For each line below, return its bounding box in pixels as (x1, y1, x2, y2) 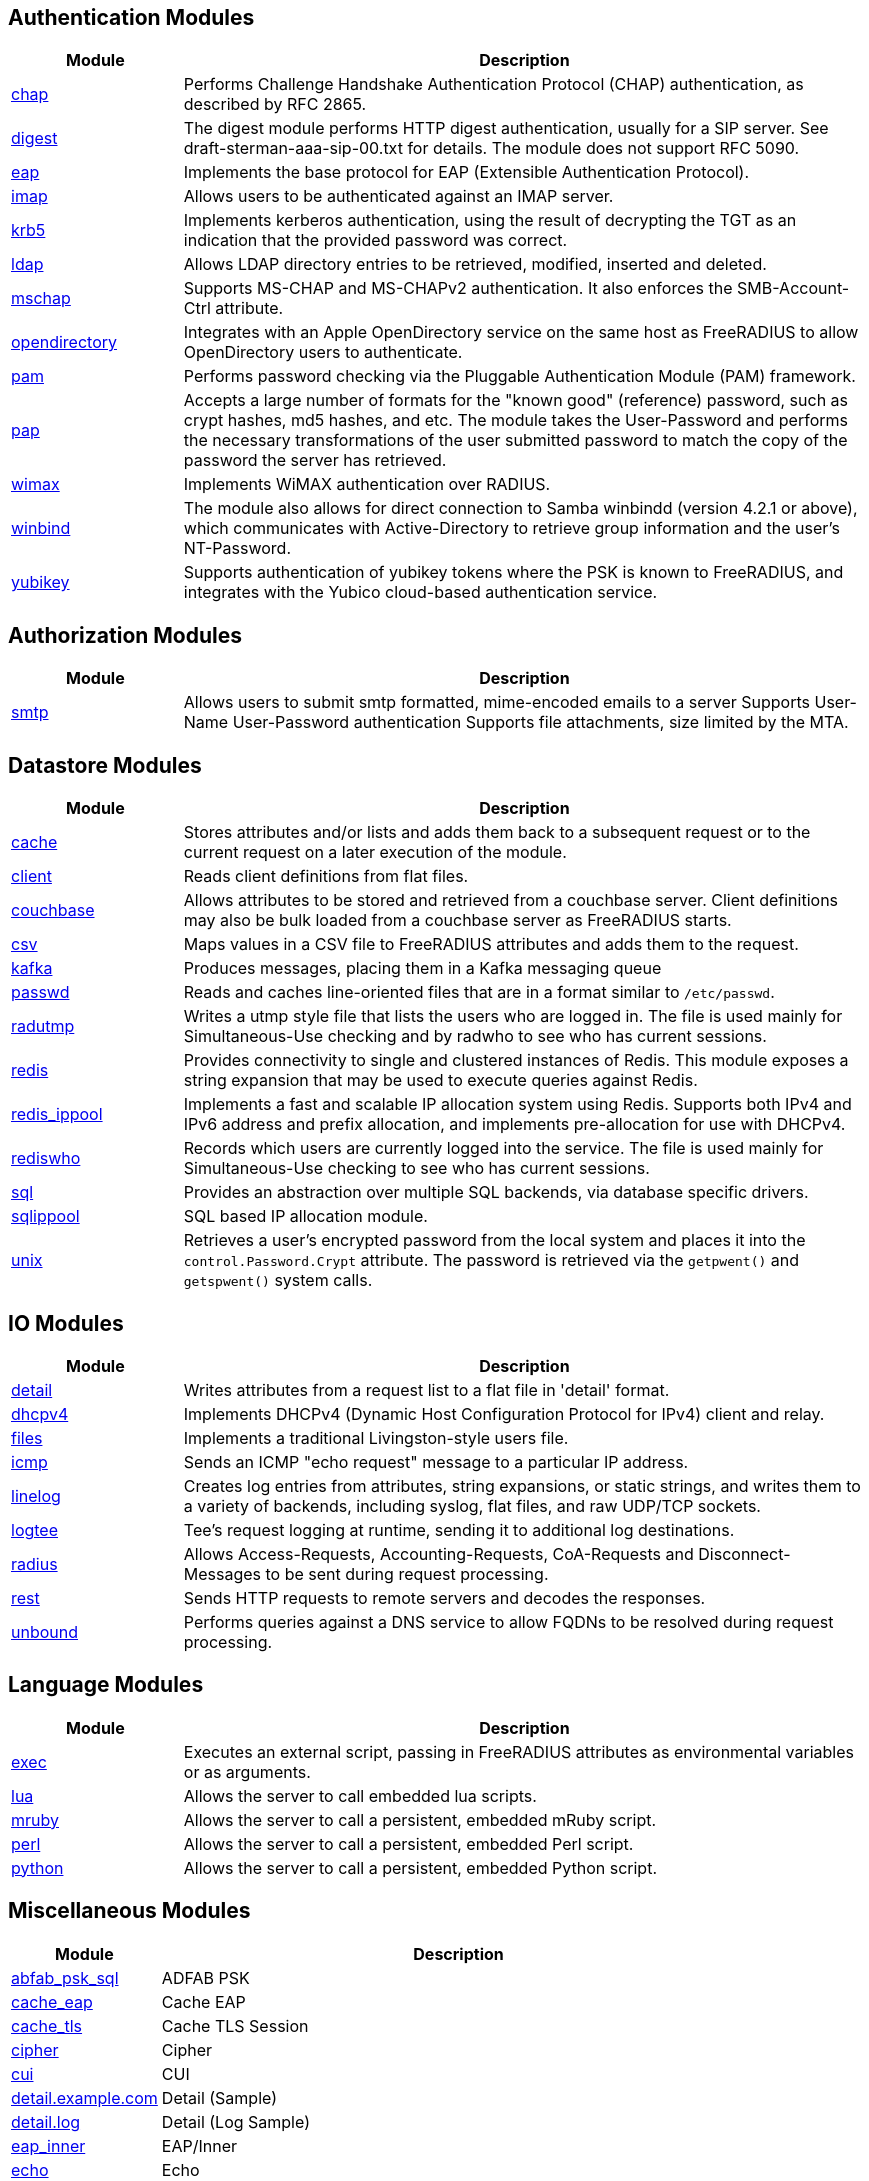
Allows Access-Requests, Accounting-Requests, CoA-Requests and (183, 1543, 694, 1564)
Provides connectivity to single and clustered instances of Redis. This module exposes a (183, 1050, 849, 1071)
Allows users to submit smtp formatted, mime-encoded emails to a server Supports (183, 692, 810, 713)
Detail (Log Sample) (161, 2111, 310, 2132)
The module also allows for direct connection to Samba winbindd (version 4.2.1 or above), (183, 498, 858, 519)
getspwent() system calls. (183, 1270, 373, 1291)
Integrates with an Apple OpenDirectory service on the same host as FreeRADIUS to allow (183, 322, 859, 343)
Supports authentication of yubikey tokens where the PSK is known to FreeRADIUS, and (183, 562, 844, 583)
